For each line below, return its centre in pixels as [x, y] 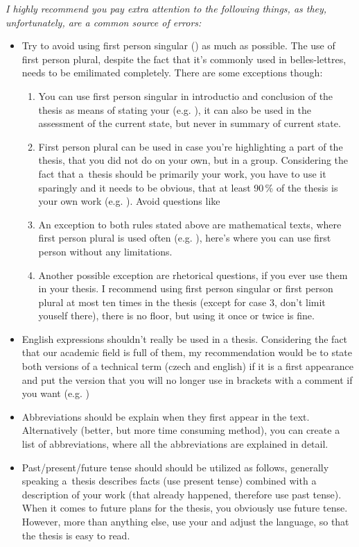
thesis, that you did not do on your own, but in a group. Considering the [193, 160]
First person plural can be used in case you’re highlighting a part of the [191, 146]
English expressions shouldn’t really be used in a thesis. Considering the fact [185, 338]
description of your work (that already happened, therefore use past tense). [182, 494]
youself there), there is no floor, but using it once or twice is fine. [176, 315]
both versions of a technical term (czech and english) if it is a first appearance [187, 366]
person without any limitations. [105, 251]
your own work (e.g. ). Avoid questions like [129, 201]
